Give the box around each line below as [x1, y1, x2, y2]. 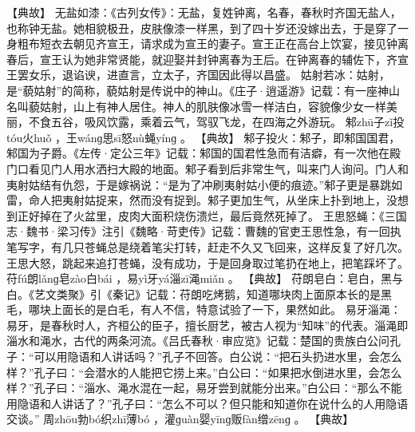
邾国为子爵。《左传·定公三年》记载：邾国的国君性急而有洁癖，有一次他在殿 [6, 145, 401, 161]
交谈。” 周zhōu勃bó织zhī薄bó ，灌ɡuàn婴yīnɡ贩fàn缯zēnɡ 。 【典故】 [6, 410, 354, 427]
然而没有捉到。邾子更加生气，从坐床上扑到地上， [128, 192, 386, 208]
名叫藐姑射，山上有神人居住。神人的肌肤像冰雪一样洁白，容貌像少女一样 [6, 97, 386, 114]
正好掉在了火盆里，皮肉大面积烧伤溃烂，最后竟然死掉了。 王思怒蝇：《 [17, 207, 385, 224]
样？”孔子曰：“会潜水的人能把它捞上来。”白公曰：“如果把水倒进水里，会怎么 [6, 363, 402, 380]
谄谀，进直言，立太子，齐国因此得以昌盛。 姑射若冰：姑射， [73, 66, 390, 83]
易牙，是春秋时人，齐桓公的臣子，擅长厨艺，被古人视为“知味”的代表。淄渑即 [6, 316, 409, 333]
